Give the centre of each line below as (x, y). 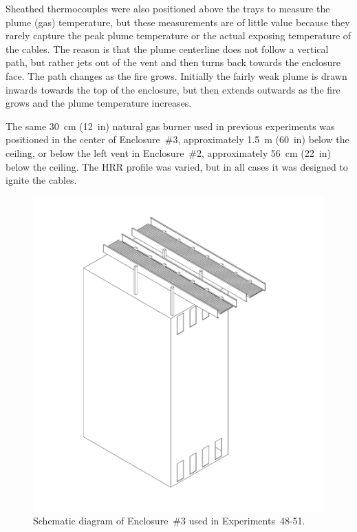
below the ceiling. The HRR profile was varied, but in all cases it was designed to (177, 166)
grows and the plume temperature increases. (99, 103)
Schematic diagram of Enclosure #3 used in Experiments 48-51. (169, 521)
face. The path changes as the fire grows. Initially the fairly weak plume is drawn (176, 75)
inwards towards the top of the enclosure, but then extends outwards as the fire (173, 89)
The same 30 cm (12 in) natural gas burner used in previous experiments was (170, 126)
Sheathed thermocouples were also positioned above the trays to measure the (168, 8)
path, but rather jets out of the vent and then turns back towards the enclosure (173, 62)
